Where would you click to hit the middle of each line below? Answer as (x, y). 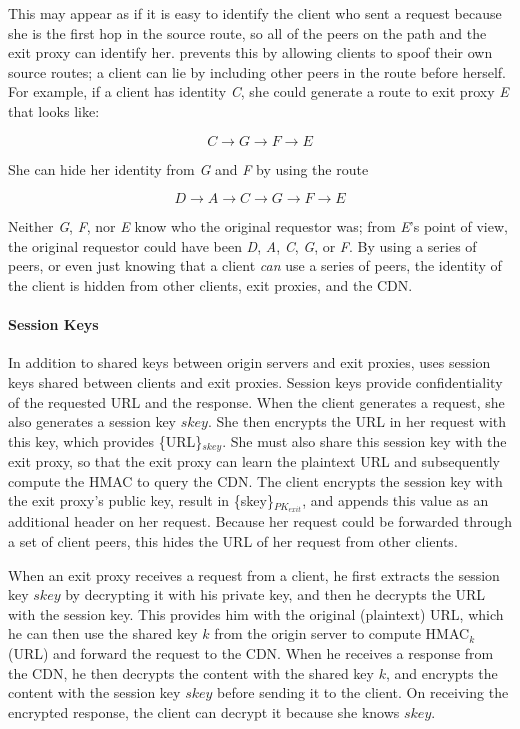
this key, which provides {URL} (105, 440)
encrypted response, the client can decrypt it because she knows (204, 711)
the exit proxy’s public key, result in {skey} (141, 500)
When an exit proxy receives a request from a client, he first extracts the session (254, 574)
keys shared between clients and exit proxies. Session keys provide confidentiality (255, 381)
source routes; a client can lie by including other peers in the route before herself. (257, 71)
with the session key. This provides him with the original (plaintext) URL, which (256, 613)
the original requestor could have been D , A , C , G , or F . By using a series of (242, 245)
